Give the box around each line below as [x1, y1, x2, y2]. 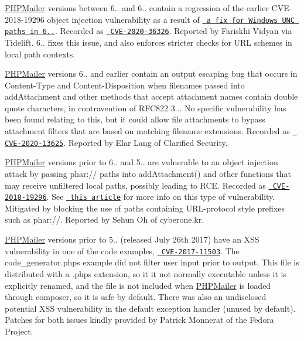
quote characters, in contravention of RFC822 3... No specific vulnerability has [5, 101, 286, 114]
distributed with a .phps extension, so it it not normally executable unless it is [5, 267, 286, 279]
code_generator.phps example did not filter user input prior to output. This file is [5, 256, 299, 268]
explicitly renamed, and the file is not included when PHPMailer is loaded [5, 279, 271, 291]
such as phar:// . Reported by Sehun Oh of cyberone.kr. [5, 213, 204, 226]
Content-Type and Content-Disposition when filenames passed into [5, 79, 245, 91]
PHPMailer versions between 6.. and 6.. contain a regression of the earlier [5, 2, 269, 13]
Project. [5, 325, 33, 337]
